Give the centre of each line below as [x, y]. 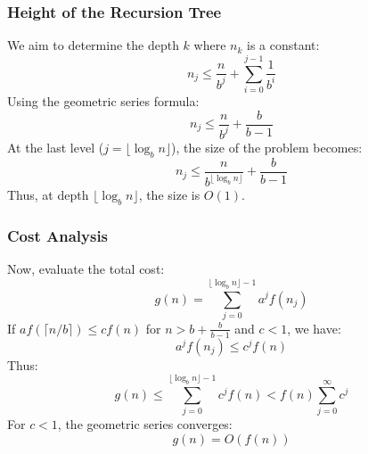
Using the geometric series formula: [103, 100]
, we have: [314, 328]
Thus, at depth [48, 195]
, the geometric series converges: [145, 424]
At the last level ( [56, 147]
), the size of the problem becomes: [267, 147]
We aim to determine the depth [93, 45]
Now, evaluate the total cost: [86, 269]
